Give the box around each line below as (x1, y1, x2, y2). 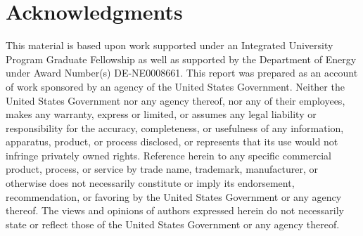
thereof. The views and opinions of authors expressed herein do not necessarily (6, 203, 345, 218)
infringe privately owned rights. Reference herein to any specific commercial (6, 147, 331, 162)
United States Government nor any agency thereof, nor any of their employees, (6, 93, 345, 107)
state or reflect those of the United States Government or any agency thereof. (6, 216, 340, 231)
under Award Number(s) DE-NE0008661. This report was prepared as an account (6, 65, 358, 80)
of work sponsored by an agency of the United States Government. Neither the (6, 79, 345, 93)
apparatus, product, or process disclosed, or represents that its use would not (6, 134, 338, 149)
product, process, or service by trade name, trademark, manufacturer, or (6, 162, 318, 176)
